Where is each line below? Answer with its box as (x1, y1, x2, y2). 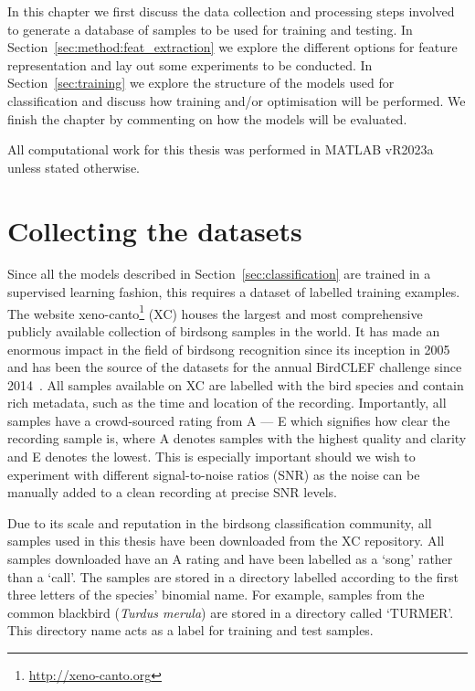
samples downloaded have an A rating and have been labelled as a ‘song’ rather (7, 549, 453, 569)
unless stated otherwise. (7, 157, 140, 176)
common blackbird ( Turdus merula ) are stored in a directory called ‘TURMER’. (7, 602, 454, 622)
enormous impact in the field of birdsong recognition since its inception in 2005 (7, 339, 450, 358)
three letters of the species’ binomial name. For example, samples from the (7, 585, 425, 604)
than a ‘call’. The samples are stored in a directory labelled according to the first (7, 567, 459, 586)
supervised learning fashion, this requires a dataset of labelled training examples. (7, 282, 460, 302)
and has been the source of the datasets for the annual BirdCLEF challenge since (7, 357, 462, 377)
